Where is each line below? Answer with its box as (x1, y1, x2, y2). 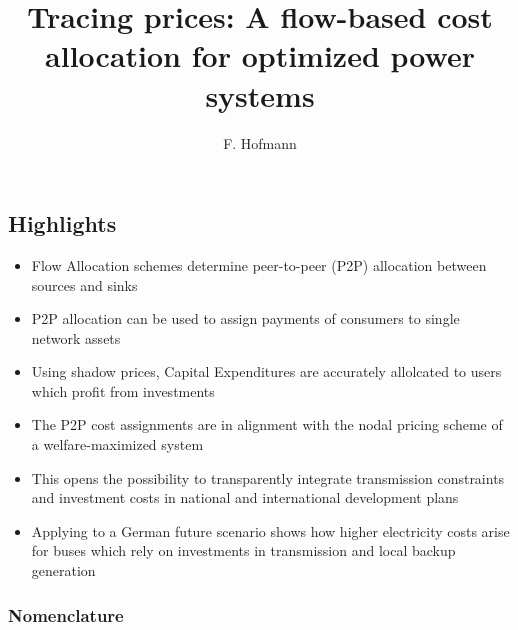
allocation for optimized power (45, 35, 475, 76)
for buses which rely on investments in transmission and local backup (31, 540, 456, 561)
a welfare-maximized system (31, 434, 204, 455)
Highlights (8, 208, 117, 239)
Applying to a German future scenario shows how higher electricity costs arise (31, 520, 510, 541)
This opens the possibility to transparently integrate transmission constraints (31, 467, 505, 488)
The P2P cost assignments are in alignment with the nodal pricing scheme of (31, 414, 503, 435)
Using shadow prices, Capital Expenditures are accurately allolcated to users (31, 361, 502, 382)
